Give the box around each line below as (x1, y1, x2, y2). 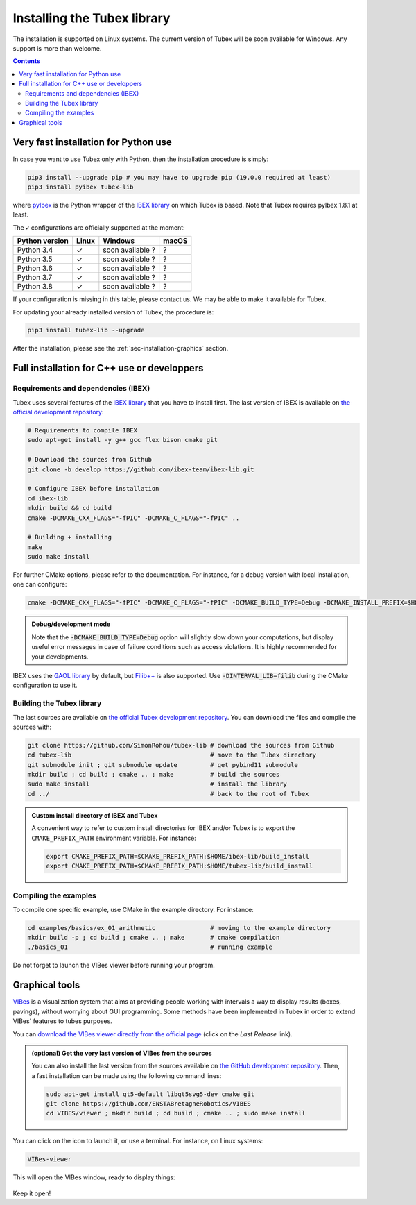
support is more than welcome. (12, 44, 102, 52)
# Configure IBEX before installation (27, 484, 159, 493)
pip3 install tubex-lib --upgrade (27, 326, 145, 335)
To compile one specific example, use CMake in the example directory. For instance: (12, 905, 254, 913)
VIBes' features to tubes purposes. (12, 1017, 112, 1025)
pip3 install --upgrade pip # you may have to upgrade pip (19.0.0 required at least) (27, 174, 331, 181)
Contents (12, 57, 41, 65)
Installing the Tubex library (12, 10, 171, 26)
